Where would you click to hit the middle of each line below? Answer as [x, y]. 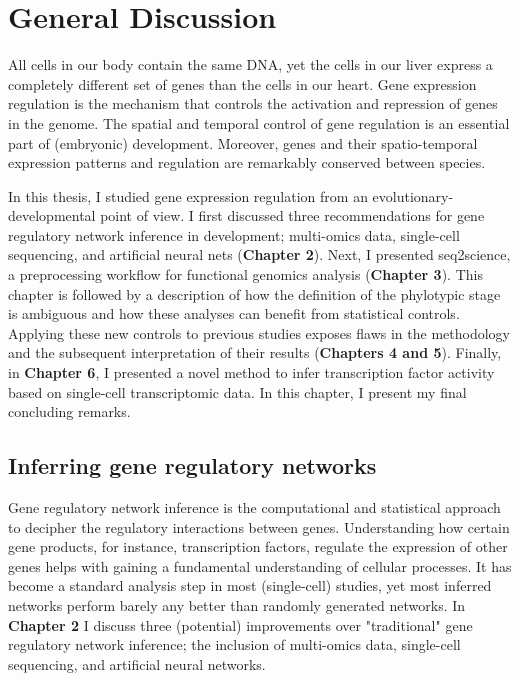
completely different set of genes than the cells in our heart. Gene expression [242, 83]
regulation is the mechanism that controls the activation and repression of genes [253, 103]
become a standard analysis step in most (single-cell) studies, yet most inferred [250, 585]
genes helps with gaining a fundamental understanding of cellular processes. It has [260, 565]
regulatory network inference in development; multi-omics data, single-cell [234, 234]
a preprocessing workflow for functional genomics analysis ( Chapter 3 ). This [245, 274]
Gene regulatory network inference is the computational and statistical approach [254, 507]
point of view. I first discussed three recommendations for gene [292, 215]
